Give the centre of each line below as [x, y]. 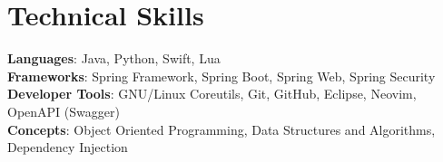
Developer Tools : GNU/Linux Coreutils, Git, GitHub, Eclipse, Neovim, [212, 94]
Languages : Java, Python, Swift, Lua [114, 58]
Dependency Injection [68, 147]
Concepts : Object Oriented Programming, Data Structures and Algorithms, [221, 129]
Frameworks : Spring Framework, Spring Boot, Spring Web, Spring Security [221, 76]
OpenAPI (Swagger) [64, 111]
